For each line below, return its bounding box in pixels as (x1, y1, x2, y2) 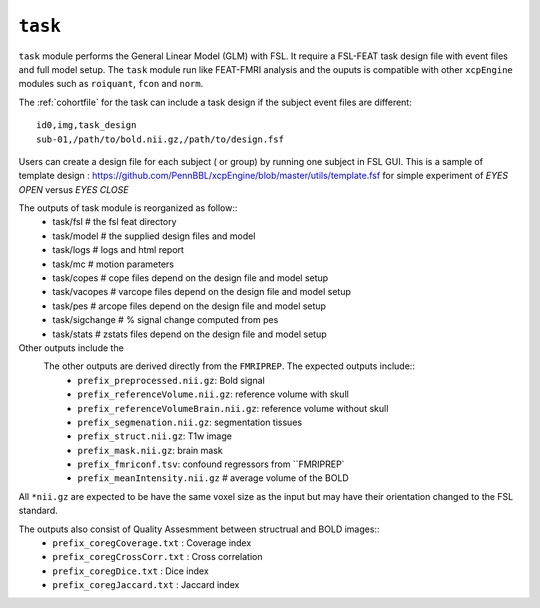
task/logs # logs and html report (52, 244, 185, 256)
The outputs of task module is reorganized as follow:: (18, 202, 238, 214)
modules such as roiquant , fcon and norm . (18, 78, 204, 90)
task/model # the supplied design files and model (52, 230, 256, 242)
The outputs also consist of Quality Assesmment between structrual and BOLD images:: (18, 523, 380, 535)
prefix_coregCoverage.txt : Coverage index (52, 537, 252, 549)
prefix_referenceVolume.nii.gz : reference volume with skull (77, 388, 349, 400)
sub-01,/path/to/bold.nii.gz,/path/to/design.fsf (36, 133, 285, 145)
